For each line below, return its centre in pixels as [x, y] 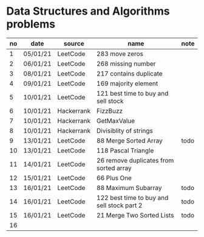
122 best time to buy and [132, 197]
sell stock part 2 [119, 205]
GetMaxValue [116, 121]
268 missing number [126, 63]
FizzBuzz [110, 111]
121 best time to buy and [132, 93]
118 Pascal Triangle [125, 150]
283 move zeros [120, 54]
